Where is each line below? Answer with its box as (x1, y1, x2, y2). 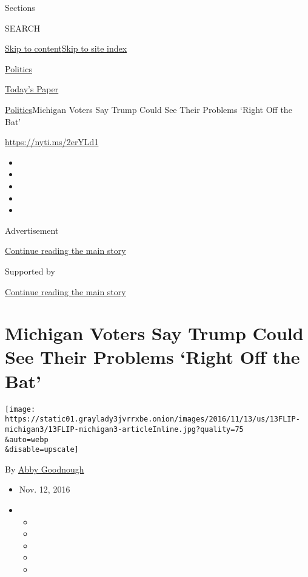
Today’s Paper (5, 83, 59, 95)
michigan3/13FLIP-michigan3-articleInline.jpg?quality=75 (5, 425, 244, 434)
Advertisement (5, 224, 59, 236)
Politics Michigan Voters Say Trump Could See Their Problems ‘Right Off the (5, 103, 292, 115)
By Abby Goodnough (5, 462, 84, 475)
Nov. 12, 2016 (19, 483, 70, 496)
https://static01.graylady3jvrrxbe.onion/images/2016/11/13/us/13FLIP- (5, 415, 300, 424)
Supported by (5, 264, 55, 277)
